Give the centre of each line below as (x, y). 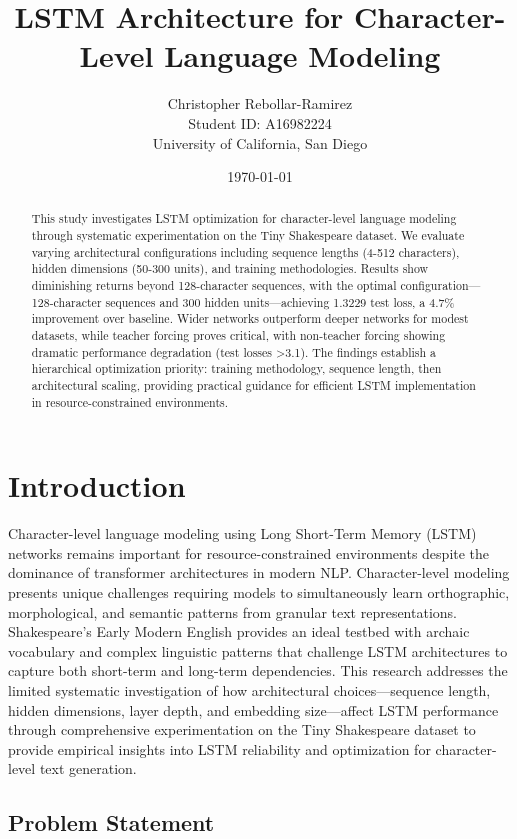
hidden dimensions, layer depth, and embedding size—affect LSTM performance (253, 709)
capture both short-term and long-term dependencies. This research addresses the (258, 670)
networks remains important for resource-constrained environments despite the (249, 552)
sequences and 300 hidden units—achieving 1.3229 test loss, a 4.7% (280, 301)
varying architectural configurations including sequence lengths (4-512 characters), (245, 251)
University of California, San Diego (260, 142)
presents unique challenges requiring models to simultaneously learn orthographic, (259, 592)
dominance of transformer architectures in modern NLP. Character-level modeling (259, 572)
